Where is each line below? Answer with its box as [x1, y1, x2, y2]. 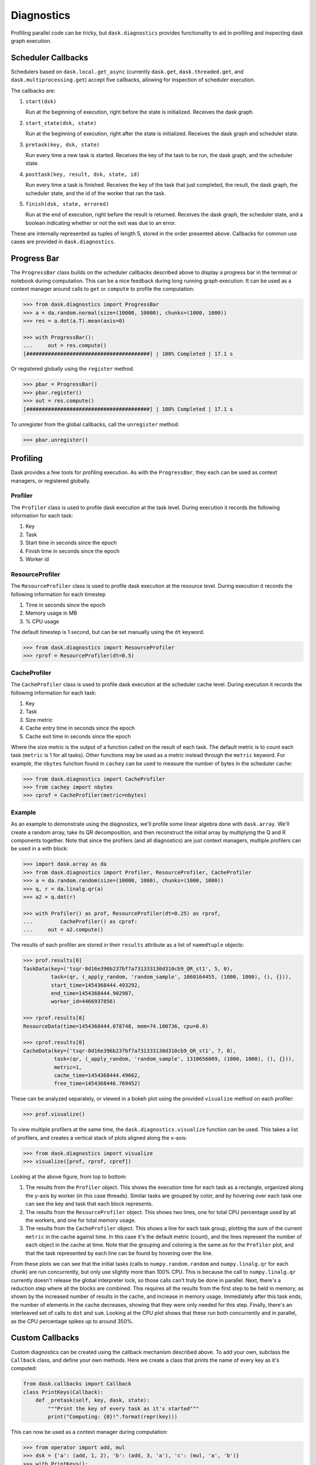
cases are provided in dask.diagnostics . [11, 238, 115, 246]
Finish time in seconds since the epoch [25, 547, 120, 554]
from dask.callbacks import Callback [23, 1381, 132, 1387]
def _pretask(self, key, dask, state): [35, 1397, 150, 1403]
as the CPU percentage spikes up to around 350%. [11, 1317, 134, 1324]
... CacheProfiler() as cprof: [23, 918, 138, 925]
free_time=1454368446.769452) [53, 1080, 140, 1087]
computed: [11, 1365, 37, 1372]
